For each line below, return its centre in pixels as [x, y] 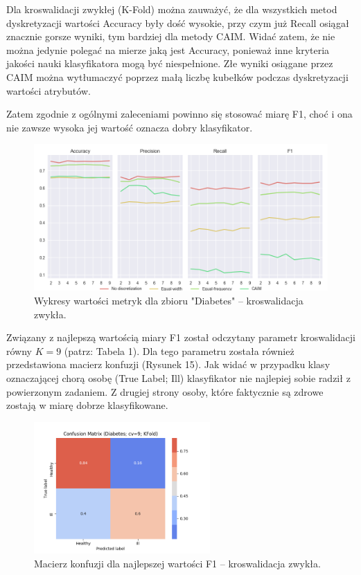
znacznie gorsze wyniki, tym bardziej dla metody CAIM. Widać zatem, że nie [171, 36]
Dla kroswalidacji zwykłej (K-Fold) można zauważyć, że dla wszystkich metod [172, 9]
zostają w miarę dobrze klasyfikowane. [87, 405]
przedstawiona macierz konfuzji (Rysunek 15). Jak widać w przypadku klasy [168, 364]
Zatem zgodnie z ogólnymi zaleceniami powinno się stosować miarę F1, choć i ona [179, 114]
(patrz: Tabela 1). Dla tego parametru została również [179, 350]
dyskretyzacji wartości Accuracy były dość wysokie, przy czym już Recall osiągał [178, 22]
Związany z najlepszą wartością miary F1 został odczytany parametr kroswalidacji [181, 337]
